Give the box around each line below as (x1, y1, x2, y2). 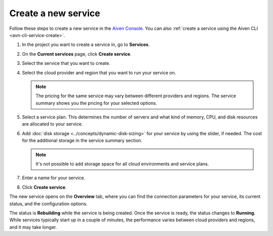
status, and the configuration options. (9, 201, 88, 207)
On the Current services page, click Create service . (22, 51, 131, 57)
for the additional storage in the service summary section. (22, 137, 143, 144)
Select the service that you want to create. (22, 60, 111, 66)
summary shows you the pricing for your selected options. (35, 100, 157, 106)
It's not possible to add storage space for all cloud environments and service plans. (35, 161, 209, 167)
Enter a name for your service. (22, 175, 85, 181)
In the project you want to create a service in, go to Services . (22, 42, 150, 48)
